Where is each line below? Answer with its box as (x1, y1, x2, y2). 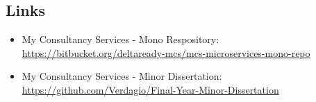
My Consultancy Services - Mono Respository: (22, 32, 219, 46)
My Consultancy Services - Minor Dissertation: (22, 69, 222, 83)
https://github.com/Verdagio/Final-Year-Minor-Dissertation (22, 82, 279, 96)
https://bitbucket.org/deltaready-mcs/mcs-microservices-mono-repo (22, 45, 310, 60)
